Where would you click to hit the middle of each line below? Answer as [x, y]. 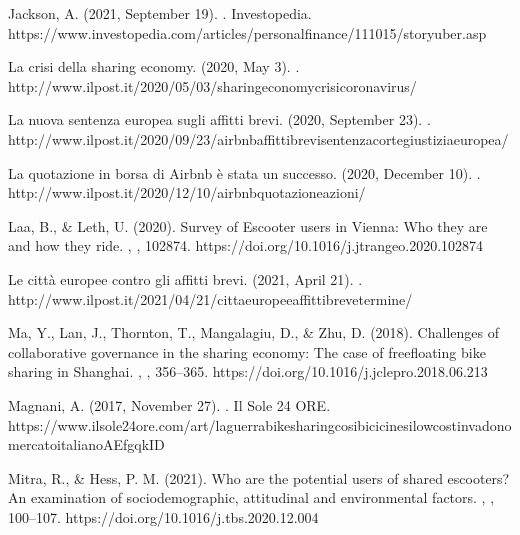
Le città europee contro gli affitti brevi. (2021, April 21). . [185, 278]
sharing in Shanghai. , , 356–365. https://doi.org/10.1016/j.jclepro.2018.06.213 [248, 371]
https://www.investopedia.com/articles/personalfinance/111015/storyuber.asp [247, 32]
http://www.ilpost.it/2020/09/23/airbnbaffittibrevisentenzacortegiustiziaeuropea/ [258, 138]
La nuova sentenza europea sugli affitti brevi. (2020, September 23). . [219, 119]
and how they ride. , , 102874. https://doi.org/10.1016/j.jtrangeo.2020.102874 [246, 245]
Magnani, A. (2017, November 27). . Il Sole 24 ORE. [169, 404]
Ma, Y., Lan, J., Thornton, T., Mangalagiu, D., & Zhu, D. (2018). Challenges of [253, 332]
